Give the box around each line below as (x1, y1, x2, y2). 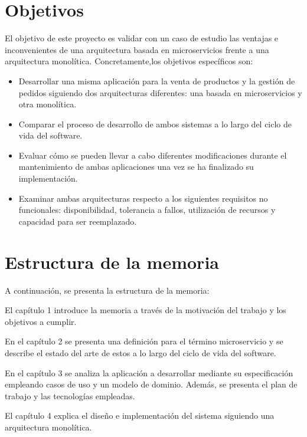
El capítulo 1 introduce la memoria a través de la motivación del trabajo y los (5, 304, 286, 316)
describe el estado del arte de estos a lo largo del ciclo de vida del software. (5, 346, 276, 359)
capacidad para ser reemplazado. (18, 215, 137, 227)
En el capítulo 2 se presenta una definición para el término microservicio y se (5, 335, 283, 347)
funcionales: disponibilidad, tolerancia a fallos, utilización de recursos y (18, 203, 276, 216)
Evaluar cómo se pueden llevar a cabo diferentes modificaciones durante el (18, 149, 287, 161)
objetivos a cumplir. (5, 315, 77, 327)
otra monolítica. (18, 98, 77, 110)
